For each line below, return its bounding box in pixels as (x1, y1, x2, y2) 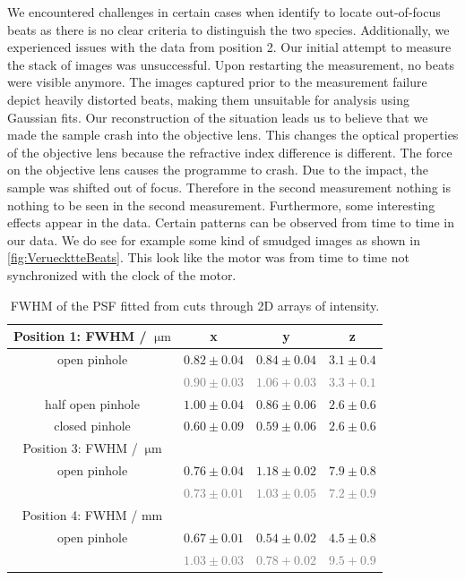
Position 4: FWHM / (22, 505, 138, 524)
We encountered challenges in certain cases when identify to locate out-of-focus (7, 3, 441, 21)
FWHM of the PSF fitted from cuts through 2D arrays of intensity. (10, 295, 380, 314)
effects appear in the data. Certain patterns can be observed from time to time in (7, 213, 454, 232)
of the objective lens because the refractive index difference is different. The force (7, 142, 452, 161)
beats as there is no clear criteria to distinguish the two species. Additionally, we (7, 20, 450, 38)
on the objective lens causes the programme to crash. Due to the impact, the (7, 160, 428, 179)
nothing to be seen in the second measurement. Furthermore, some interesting (7, 195, 435, 214)
